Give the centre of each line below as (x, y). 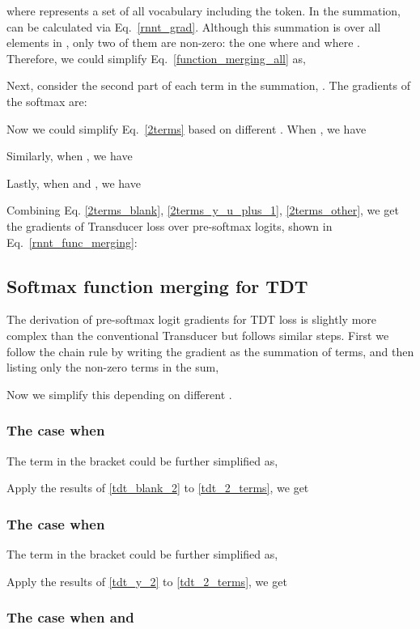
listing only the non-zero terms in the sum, (113, 367)
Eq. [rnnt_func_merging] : (72, 242)
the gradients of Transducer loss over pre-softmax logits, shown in (170, 225)
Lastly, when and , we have (74, 183)
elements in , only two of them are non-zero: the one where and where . (183, 42)
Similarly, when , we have (70, 156)
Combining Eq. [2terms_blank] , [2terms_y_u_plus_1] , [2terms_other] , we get (203, 210)
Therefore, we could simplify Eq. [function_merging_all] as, (156, 58)
